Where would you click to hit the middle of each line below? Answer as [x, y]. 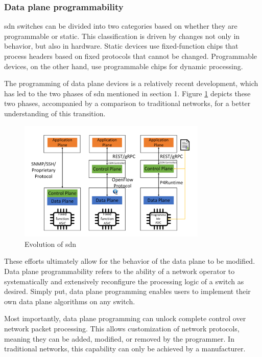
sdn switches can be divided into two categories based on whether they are [121, 26]
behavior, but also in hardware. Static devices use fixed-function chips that [121, 46]
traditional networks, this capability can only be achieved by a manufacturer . [125, 349]
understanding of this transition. [55, 113]
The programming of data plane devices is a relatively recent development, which [131, 83]
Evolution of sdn [51, 244]
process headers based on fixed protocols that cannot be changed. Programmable [131, 56]
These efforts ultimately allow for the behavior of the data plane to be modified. [130, 261]
